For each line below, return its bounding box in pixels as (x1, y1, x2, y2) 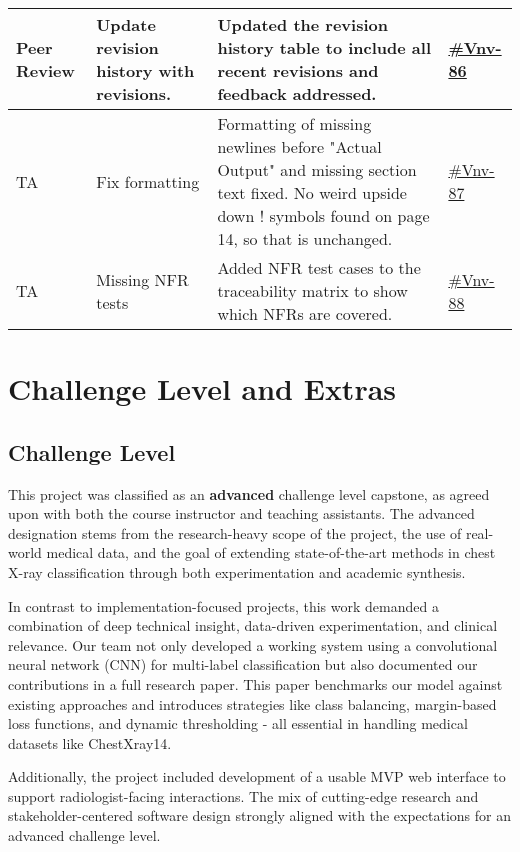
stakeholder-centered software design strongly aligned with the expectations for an (8, 805, 512, 826)
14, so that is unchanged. (217, 227, 393, 250)
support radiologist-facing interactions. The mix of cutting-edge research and (8, 785, 479, 806)
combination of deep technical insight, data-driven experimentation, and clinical (8, 615, 498, 636)
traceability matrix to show (217, 279, 408, 302)
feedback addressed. (217, 82, 377, 105)
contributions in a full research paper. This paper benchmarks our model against (8, 673, 503, 694)
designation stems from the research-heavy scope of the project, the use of (8, 522, 462, 543)
